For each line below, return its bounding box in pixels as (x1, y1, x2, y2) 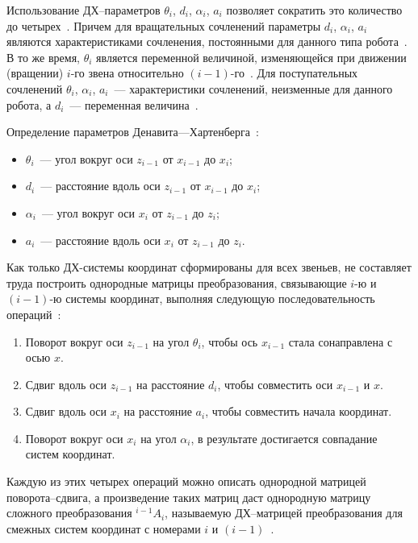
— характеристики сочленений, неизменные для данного (114, 80, 393, 97)
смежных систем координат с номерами (6, 520, 201, 537)
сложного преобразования (6, 504, 132, 521)
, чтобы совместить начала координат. (205, 403, 392, 420)
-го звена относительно (70, 64, 184, 81)
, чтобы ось (201, 333, 258, 350)
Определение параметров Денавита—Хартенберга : (6, 123, 259, 140)
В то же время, (6, 48, 80, 65)
